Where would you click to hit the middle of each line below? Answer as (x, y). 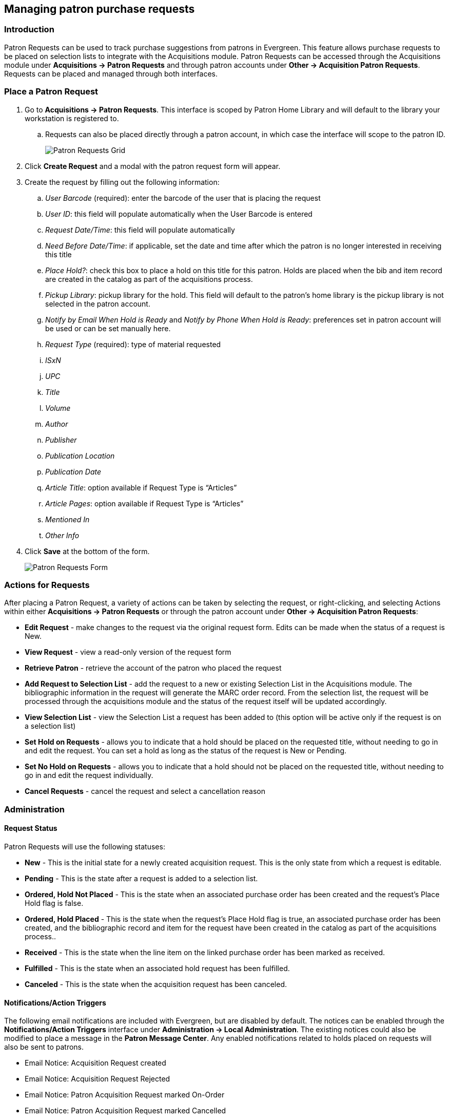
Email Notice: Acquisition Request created (95, 1063)
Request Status (31, 828)
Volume (58, 408)
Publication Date (73, 471)
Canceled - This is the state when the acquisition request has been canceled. (156, 984)
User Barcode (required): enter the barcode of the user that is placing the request (183, 198)
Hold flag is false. (54, 903)
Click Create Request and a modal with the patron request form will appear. (153, 166)
